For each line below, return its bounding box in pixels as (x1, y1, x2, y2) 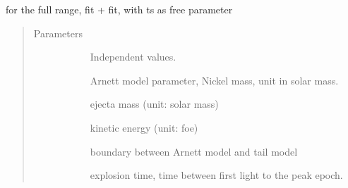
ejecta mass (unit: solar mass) (90, 96, 219, 111)
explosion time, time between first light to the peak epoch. (90, 168, 343, 182)
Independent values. (90, 49, 176, 64)
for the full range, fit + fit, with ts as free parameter (6, 2, 233, 16)
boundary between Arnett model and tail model (90, 144, 298, 158)
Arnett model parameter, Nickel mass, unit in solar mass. (90, 73, 339, 87)
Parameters (33, 25, 83, 40)
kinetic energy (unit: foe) (90, 120, 198, 134)
